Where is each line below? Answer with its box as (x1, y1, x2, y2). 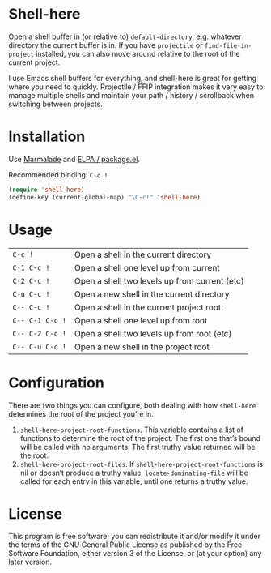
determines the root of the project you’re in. (8, 408, 154, 418)
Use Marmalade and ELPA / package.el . (8, 154, 140, 164)
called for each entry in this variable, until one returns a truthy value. (19, 476, 248, 486)
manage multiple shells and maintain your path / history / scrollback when (8, 90, 255, 100)
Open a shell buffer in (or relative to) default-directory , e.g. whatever (8, 32, 243, 41)
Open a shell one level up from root (74, 314, 208, 326)
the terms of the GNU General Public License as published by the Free (8, 540, 243, 549)
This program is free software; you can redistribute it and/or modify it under (8, 532, 261, 541)
